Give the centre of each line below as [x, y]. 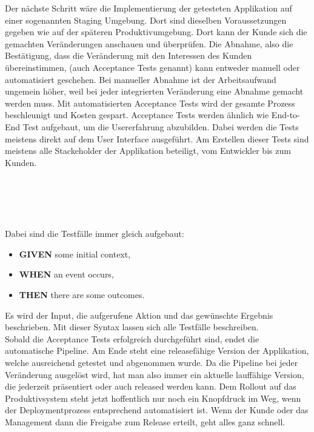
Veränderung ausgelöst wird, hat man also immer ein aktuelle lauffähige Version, [155, 374]
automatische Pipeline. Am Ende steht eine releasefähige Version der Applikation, [157, 351]
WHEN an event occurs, [66, 274]
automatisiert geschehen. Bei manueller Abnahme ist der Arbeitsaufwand [141, 79]
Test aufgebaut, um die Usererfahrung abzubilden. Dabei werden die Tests [161, 126]
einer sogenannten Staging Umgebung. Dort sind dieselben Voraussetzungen [146, 20]
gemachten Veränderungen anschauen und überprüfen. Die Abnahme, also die [149, 43]
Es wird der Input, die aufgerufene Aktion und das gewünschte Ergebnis [139, 315]
